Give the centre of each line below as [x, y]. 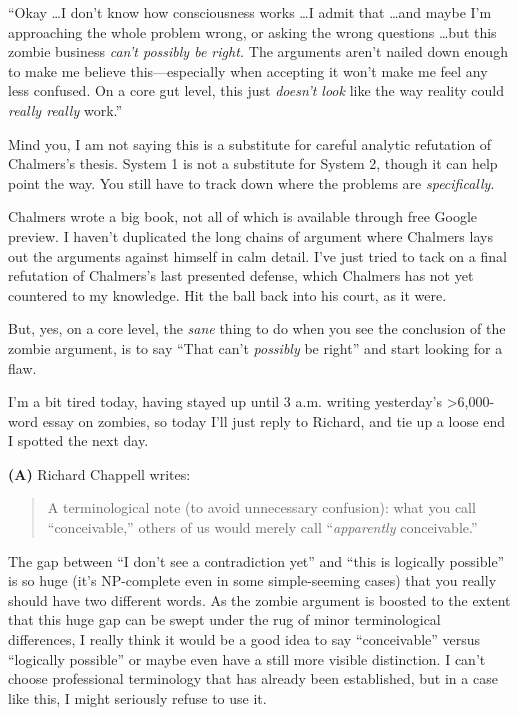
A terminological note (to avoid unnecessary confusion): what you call [261, 507]
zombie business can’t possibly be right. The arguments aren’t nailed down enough [258, 51]
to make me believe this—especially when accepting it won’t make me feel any [248, 70]
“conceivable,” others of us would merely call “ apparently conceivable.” [262, 527]
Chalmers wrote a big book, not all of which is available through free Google [243, 216]
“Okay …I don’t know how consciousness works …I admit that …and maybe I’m [250, 12]
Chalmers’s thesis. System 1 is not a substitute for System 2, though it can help [253, 163]
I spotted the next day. [78, 440]
